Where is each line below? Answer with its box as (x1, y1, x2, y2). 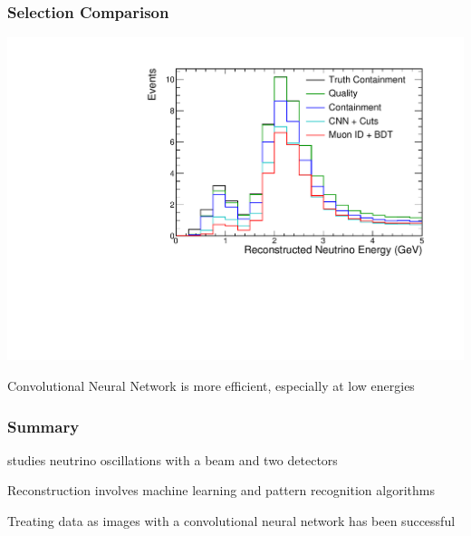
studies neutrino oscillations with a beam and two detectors (7, 450, 338, 469)
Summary (7, 414, 80, 437)
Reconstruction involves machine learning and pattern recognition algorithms (7, 481, 435, 500)
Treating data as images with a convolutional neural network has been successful (7, 512, 456, 530)
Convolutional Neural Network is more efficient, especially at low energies (7, 376, 415, 395)
